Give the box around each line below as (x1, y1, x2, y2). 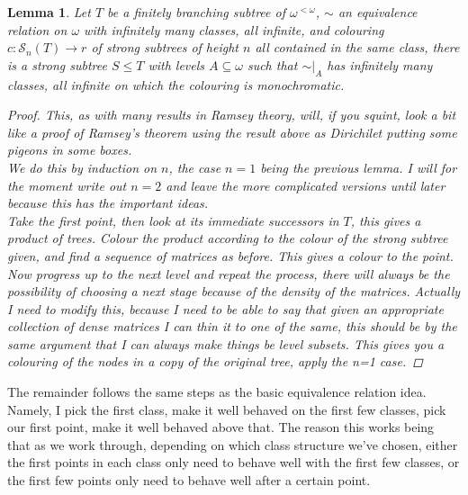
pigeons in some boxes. (7, 140, 132, 159)
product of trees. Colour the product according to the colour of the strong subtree (7, 229, 448, 247)
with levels (148, 55, 205, 74)
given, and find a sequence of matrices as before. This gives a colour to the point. (7, 246, 454, 265)
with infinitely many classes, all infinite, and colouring (84, 20, 384, 39)
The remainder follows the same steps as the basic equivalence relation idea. (7, 382, 427, 401)
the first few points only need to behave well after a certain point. (7, 471, 371, 490)
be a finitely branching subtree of (107, 3, 285, 21)
